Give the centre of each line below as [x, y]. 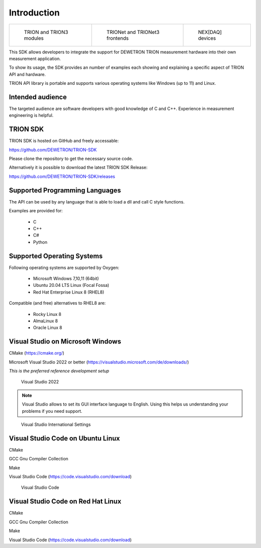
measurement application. [35, 59]
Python [40, 242]
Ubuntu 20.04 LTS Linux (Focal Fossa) [71, 285]
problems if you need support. [52, 411]
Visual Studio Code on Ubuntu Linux [65, 438]
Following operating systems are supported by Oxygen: [64, 267]
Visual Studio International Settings [56, 424]
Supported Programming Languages [65, 190]
